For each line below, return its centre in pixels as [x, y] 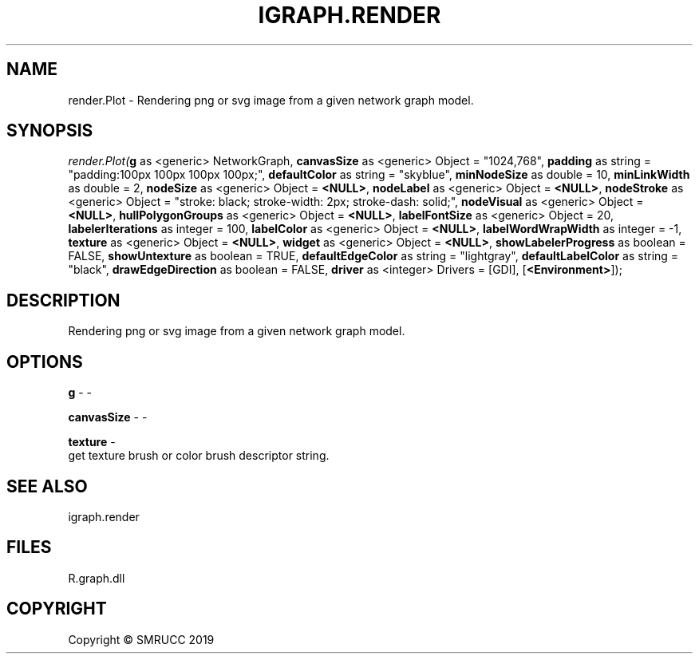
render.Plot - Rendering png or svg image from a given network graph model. [271, 100]
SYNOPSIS [50, 131]
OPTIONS [45, 362]
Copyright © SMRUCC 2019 [141, 639]
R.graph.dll [97, 578]
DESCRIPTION [63, 300]
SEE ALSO [47, 486]
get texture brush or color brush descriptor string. [199, 456]
